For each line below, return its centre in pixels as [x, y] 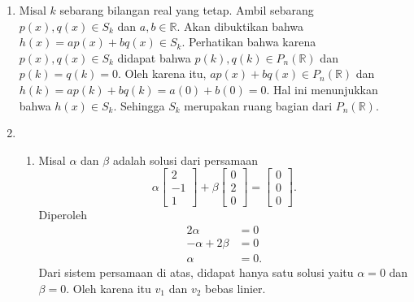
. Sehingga [139, 105]
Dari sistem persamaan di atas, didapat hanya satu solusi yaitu [196, 272]
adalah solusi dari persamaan [185, 160]
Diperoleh [63, 215]
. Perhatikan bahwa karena [249, 42]
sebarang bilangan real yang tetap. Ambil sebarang [187, 10]
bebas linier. [235, 288]
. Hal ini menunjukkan [322, 89]
